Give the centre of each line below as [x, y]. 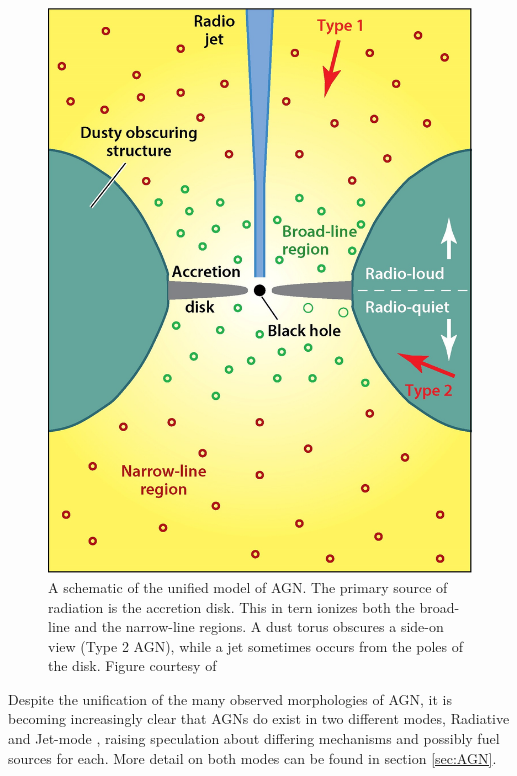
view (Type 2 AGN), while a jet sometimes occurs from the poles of [255, 645]
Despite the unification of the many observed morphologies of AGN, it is [230, 698]
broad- [439, 606]
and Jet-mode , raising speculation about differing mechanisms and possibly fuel [254, 738]
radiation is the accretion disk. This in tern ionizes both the [231, 606]
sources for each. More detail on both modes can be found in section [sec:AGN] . [252, 757]
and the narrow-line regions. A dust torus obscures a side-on [259, 626]
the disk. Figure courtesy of [132, 665]
